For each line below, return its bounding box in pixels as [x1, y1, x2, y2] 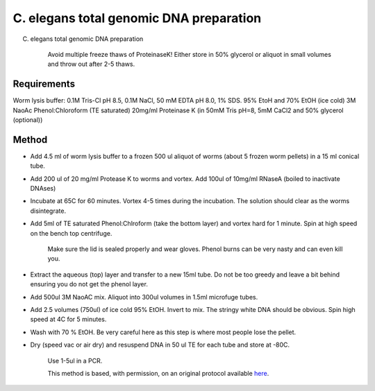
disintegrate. [30, 207, 66, 215]
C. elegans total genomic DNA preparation [12, 10, 262, 26]
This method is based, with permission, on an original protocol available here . [47, 369, 269, 377]
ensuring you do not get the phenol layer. [30, 280, 149, 288]
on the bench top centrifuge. [30, 229, 112, 237]
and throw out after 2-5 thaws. [47, 60, 135, 69]
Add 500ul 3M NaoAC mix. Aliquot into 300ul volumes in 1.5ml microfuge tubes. [30, 293, 258, 301]
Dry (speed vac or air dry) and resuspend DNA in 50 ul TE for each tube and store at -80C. [30, 340, 290, 349]
